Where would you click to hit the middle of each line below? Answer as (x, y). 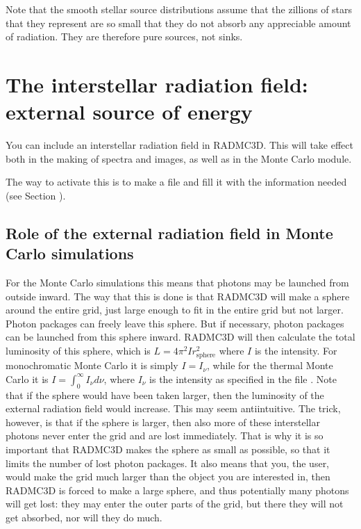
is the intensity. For (296, 351)
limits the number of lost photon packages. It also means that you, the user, (168, 463)
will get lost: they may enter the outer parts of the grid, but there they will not (175, 504)
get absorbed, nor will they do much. (84, 517)
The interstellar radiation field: (157, 84)
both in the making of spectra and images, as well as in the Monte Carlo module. (179, 158)
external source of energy (129, 112)
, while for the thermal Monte (270, 365)
